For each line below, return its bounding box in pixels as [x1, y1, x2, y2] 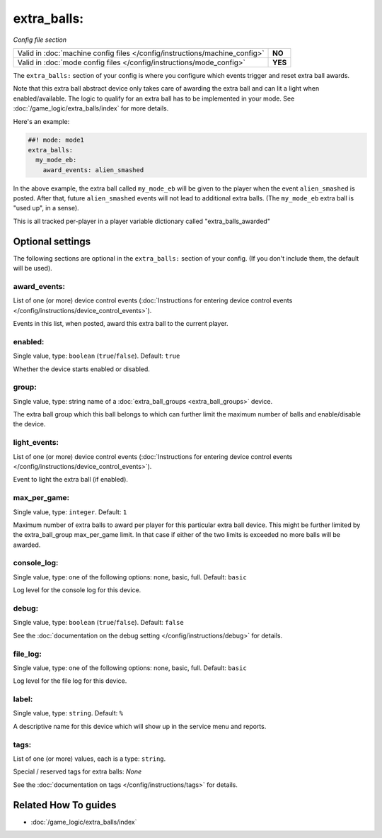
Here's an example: [13, 117, 70, 125]
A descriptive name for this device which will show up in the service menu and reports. [13, 722, 267, 730]
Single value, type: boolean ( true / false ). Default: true [13, 351, 180, 361]
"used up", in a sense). [13, 204, 79, 213]
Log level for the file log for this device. [13, 676, 127, 685]
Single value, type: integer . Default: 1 [13, 507, 127, 516]
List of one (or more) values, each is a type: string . [13, 754, 166, 763]
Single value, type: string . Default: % [13, 709, 124, 718]
